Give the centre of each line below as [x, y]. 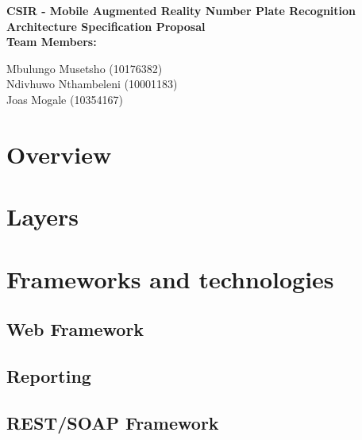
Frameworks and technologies [170, 278]
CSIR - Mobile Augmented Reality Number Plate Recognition [181, 10]
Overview [59, 154]
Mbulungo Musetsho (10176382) [85, 68]
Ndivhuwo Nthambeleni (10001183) [92, 84]
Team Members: [52, 42]
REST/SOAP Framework [113, 422]
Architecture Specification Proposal [106, 26]
